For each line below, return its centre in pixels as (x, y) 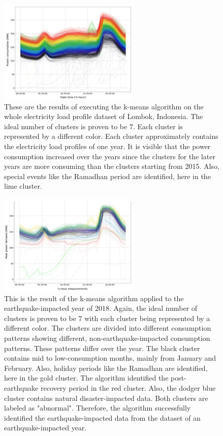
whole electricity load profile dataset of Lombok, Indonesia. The (104, 116)
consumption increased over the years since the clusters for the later (110, 156)
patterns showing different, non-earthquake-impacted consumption (107, 338)
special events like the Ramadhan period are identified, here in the (107, 176)
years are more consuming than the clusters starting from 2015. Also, (112, 166)
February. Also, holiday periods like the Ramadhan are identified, (106, 368)
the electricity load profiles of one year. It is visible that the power (107, 146)
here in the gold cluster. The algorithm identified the (86, 378)
